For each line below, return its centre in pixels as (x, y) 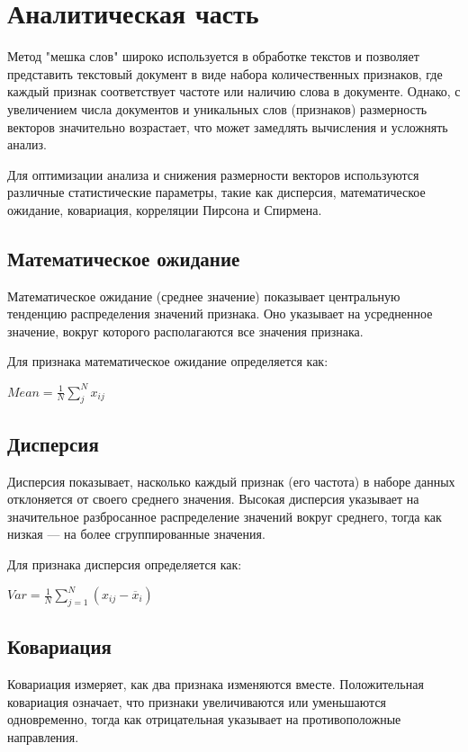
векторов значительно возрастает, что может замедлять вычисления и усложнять (228, 126)
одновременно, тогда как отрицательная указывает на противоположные (204, 719)
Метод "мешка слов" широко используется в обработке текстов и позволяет (213, 56)
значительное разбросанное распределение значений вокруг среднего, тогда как (225, 516)
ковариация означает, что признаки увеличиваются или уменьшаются (197, 701)
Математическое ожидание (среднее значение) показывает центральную (204, 295)
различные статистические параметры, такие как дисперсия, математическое (216, 192)
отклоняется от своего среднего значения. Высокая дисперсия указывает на (213, 499)
